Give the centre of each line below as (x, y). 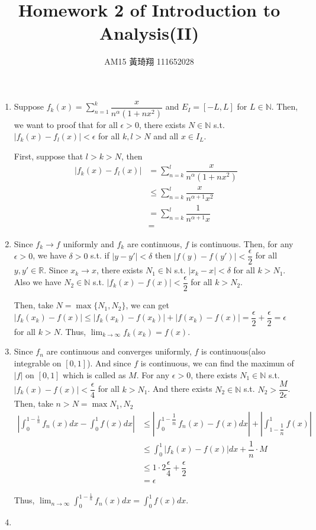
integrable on (38, 363)
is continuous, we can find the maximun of (217, 363)
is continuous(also (233, 351)
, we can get (147, 305)
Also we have (38, 282)
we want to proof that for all (66, 124)
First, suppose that (49, 156)
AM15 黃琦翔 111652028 (149, 61)
